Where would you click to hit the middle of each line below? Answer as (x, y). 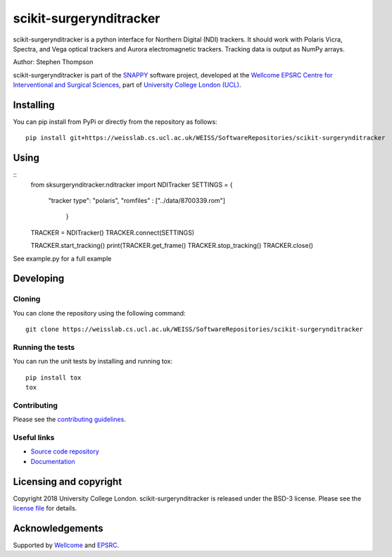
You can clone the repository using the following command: (99, 313)
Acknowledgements (58, 528)
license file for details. (45, 508)
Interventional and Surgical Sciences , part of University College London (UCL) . (127, 85)
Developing (39, 278)
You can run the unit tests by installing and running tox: (93, 361)
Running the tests (44, 347)
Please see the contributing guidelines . (69, 420)
